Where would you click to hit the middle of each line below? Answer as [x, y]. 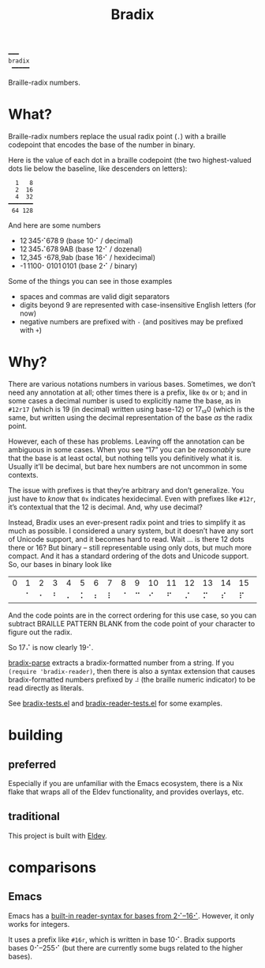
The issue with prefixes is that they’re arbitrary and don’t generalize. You [126, 490]
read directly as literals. [46, 688]
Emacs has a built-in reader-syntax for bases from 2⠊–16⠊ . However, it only [131, 916]
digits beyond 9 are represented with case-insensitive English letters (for [138, 305]
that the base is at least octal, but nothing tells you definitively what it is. [125, 458]
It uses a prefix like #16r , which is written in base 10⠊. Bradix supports [122, 940]
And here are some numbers [54, 225]
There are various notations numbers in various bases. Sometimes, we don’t [132, 384]
